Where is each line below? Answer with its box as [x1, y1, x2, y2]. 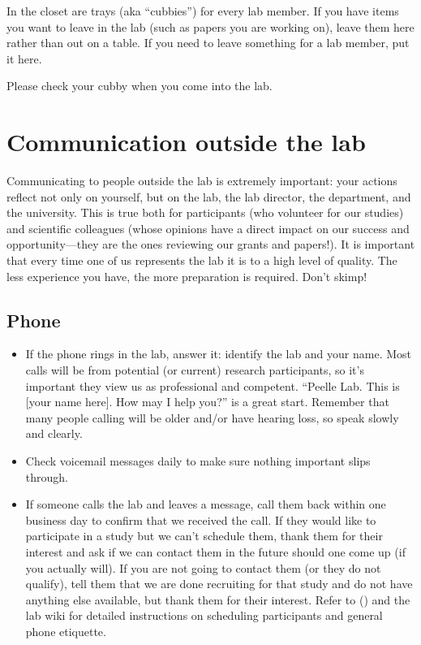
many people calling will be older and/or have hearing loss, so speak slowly [25, 409, 399, 426]
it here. [6, 50, 42, 67]
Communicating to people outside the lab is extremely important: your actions [6, 172, 397, 189]
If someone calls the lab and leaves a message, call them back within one [25, 496, 386, 513]
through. [25, 468, 68, 485]
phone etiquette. [25, 622, 106, 639]
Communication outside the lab [6, 125, 366, 158]
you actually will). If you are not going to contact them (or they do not [25, 559, 381, 576]
